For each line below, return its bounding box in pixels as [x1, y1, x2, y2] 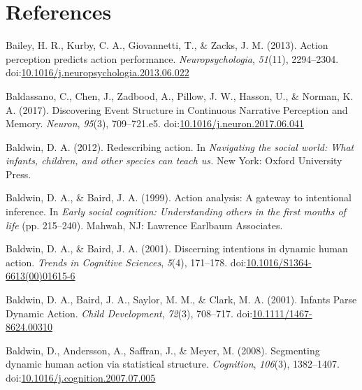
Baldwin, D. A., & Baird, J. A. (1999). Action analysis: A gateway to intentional [6, 190, 352, 205]
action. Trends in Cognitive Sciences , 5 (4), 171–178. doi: [6, 254, 247, 269]
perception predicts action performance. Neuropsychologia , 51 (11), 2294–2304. [6, 51, 339, 66]
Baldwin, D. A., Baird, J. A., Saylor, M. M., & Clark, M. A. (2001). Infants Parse [6, 292, 357, 307]
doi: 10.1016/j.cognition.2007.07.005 [6, 370, 156, 384]
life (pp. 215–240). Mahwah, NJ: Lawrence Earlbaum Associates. [6, 217, 283, 232]
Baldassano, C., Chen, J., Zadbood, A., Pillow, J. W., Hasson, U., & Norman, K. [6, 88, 354, 103]
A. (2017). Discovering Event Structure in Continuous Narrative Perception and [6, 102, 348, 117]
